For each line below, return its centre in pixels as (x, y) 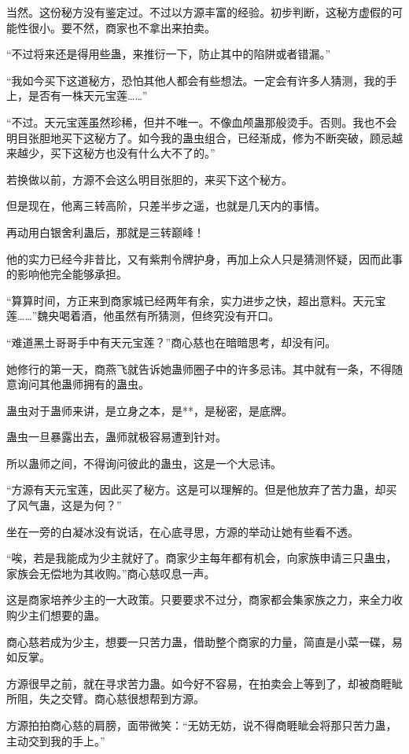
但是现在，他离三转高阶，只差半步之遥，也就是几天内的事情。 (166, 206)
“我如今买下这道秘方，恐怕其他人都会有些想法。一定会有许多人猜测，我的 (196, 80)
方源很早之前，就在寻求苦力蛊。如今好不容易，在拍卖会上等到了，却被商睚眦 (204, 683)
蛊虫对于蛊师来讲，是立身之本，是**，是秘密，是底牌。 (149, 410)
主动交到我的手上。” (56, 740)
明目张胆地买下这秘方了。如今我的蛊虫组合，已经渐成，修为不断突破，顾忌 (199, 137)
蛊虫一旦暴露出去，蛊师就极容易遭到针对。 (116, 437)
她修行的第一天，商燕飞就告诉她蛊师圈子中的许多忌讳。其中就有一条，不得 (199, 368)
